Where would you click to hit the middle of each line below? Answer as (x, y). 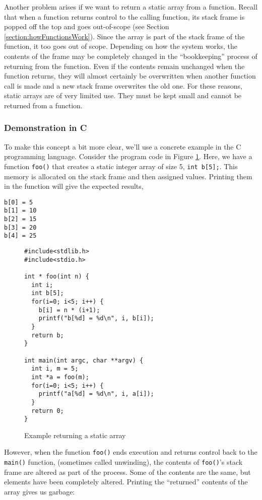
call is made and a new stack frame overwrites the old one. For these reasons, (123, 85)
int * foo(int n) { (57, 277)
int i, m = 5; (55, 369)
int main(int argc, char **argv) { (84, 360)
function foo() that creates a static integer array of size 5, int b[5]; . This (121, 166)
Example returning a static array (75, 435)
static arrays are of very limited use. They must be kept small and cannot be (123, 95)
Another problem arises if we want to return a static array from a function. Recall (131, 7)
